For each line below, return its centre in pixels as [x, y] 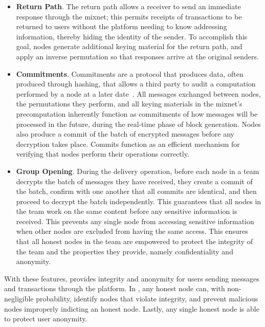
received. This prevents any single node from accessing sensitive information [135, 221]
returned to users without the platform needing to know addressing [122, 26]
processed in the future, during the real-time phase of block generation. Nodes [138, 124]
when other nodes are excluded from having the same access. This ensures [132, 231]
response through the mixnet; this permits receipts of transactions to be [129, 16]
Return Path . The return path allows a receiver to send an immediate [128, 6]
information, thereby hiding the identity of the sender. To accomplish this [132, 36]
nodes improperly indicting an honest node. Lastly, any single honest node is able [132, 308]
